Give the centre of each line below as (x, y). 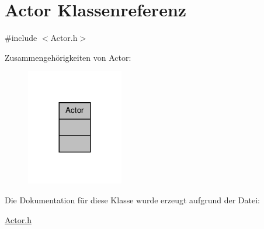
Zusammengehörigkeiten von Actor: (68, 57)
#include (21, 38)
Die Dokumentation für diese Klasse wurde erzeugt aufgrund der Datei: (132, 199)
